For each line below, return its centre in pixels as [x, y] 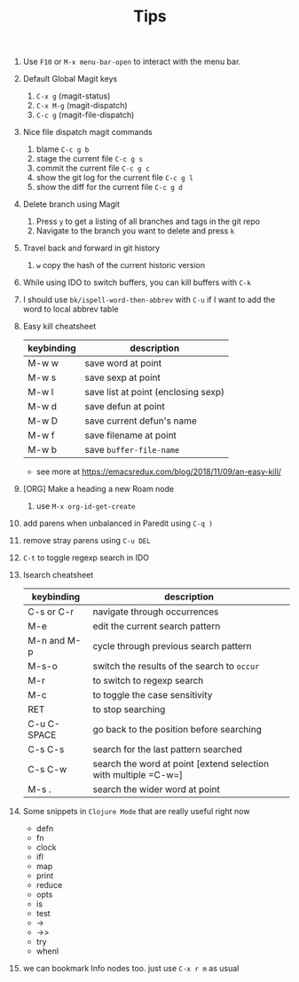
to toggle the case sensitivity [153, 695]
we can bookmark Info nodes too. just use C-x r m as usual [131, 969]
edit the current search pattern [157, 626]
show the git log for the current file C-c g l [114, 178]
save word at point [123, 363]
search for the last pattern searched [168, 749]
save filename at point [130, 435]
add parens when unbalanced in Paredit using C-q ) [118, 523]
